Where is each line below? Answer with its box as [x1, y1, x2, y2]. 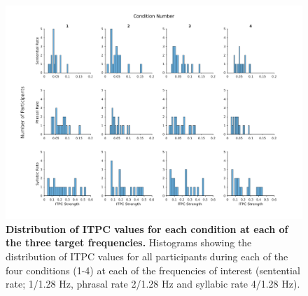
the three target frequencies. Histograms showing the [6, 235, 252, 250]
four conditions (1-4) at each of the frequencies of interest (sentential [6, 262, 300, 277]
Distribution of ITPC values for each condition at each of [6, 221, 288, 236]
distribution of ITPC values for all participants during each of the [6, 248, 288, 263]
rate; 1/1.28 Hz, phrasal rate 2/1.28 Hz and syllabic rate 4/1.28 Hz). [6, 276, 300, 291]
